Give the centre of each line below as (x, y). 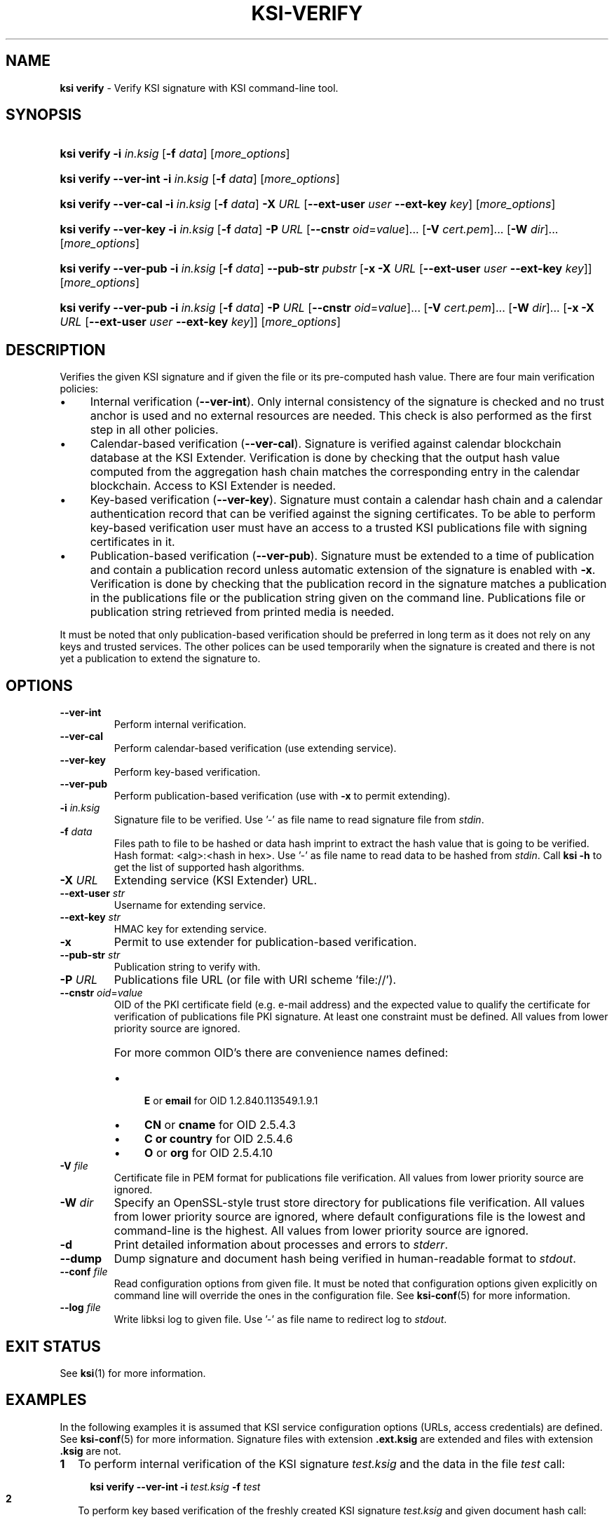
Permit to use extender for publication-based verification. (265, 942)
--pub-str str (90, 955)
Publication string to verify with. (187, 967)
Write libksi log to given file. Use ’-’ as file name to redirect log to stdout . (280, 1319)
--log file (80, 1308)
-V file (74, 1166)
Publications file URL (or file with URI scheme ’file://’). (255, 980)
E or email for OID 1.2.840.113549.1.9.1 (231, 1101)
